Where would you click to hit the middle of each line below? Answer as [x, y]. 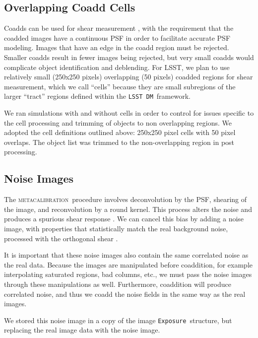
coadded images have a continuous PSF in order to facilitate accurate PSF [117, 37]
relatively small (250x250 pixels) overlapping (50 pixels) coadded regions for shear [129, 77]
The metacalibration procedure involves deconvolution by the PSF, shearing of [126, 199]
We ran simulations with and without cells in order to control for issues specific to [129, 113]
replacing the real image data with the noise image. [82, 330]
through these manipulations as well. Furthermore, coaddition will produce [118, 284]
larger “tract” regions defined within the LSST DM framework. [97, 96]
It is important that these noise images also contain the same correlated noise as [126, 255]
